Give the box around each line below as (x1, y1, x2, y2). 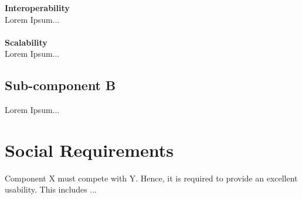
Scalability (5, 36, 47, 48)
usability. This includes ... (5, 183, 97, 195)
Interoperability (5, 2, 70, 13)
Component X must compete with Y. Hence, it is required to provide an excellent (5, 171, 298, 184)
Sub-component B (5, 76, 116, 94)
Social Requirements (5, 138, 174, 162)
